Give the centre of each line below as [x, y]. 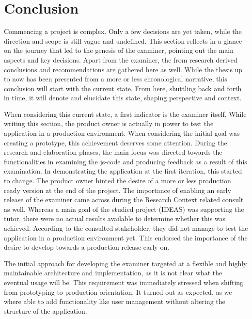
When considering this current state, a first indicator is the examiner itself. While [125, 114]
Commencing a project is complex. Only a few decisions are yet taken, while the [123, 31]
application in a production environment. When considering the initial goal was [122, 133]
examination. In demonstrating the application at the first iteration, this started [123, 171]
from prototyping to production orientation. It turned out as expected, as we [118, 292]
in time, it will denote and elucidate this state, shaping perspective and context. [123, 98]
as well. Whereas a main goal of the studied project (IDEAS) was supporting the [124, 209]
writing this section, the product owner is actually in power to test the [109, 123]
